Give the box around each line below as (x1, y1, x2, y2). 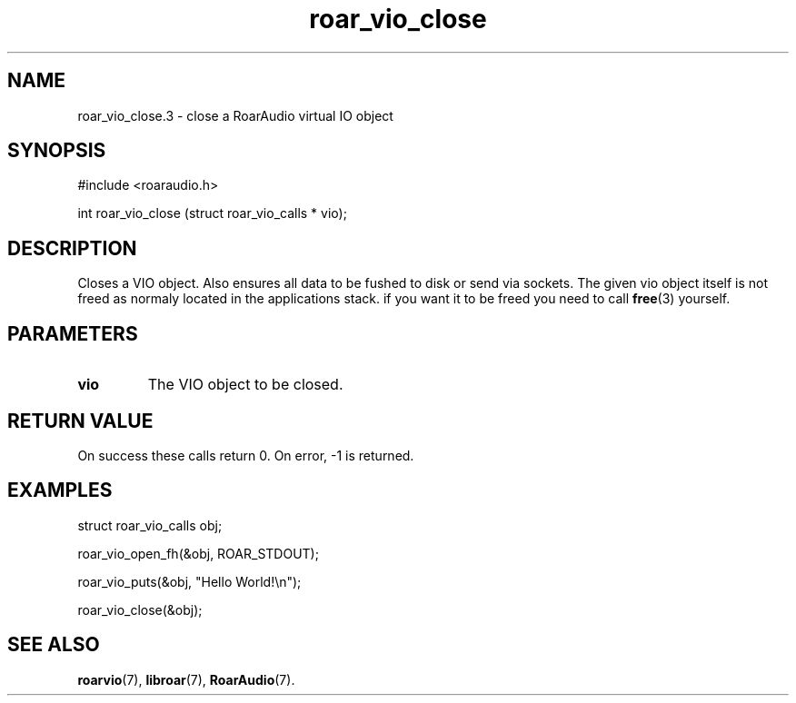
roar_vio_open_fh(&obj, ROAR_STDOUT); (77, 545, 319, 561)
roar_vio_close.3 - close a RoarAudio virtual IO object (77, 107, 393, 124)
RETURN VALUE (7, 409, 154, 432)
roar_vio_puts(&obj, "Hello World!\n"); (77, 573, 302, 589)
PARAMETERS (7, 322, 138, 345)
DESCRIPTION (7, 236, 137, 260)
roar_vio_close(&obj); (77, 601, 203, 618)
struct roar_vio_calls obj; (77, 517, 223, 533)
